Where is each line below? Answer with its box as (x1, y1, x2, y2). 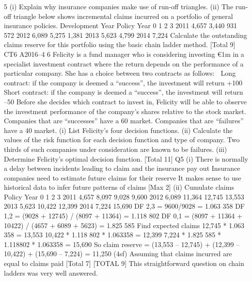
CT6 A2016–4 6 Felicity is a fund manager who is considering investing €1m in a (4, 49, 244, 59)
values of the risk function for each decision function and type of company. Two (4, 134, 240, 145)
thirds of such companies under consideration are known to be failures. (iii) (4, 144, 227, 154)
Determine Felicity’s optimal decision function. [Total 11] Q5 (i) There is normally (4, 153, 248, 164)
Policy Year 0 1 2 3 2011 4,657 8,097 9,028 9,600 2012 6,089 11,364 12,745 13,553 (4, 191, 244, 201)
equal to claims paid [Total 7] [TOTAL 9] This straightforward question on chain (4, 258, 244, 268)
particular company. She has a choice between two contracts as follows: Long (4, 68, 236, 78)
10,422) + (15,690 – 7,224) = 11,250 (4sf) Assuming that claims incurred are (4, 248, 232, 259)
